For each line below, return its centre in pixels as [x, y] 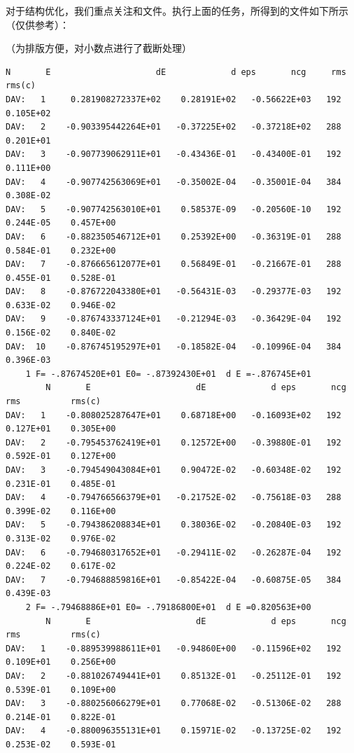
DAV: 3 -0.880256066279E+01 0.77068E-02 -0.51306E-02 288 [174, 704]
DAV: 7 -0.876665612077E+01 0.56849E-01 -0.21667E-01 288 [174, 264]
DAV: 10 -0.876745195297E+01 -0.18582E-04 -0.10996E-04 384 [174, 346]
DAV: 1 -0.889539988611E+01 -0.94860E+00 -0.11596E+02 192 [174, 648]
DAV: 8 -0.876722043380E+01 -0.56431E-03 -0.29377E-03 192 [174, 292]
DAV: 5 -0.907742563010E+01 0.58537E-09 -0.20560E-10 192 [174, 209]
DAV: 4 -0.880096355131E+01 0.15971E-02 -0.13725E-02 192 [174, 731]
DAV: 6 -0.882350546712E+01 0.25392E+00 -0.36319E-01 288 [174, 236]
